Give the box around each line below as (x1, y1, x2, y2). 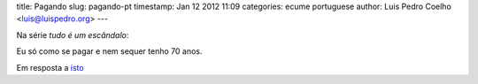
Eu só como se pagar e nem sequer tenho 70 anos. (16, 46, 203, 57)
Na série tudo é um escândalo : (16, 29, 129, 40)
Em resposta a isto (16, 62, 84, 73)
